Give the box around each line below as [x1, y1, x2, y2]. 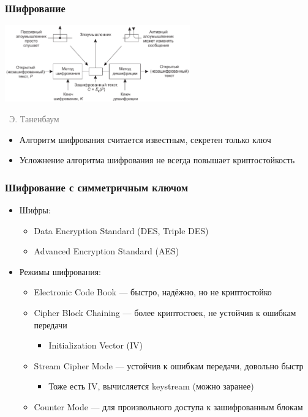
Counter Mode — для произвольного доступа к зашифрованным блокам [34, 400, 303, 413]
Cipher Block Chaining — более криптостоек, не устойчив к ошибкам [34, 306, 296, 319]
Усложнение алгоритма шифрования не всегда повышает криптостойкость [19, 153, 295, 166]
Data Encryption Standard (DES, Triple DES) [34, 224, 209, 237]
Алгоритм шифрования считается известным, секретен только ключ [19, 133, 271, 146]
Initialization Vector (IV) [48, 339, 143, 352]
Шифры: [19, 204, 51, 216]
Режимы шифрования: [19, 265, 102, 278]
